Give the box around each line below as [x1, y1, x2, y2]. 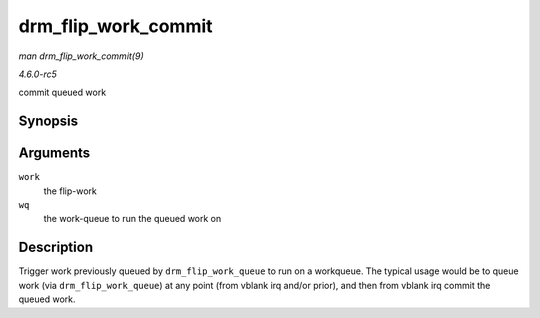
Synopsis [18, 113, 79, 130]
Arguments [18, 145, 91, 162]
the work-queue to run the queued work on [43, 213, 222, 225]
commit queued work [18, 86, 107, 99]
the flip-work [43, 185, 97, 197]
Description [18, 239, 94, 256]
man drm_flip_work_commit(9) [18, 50, 144, 62]
